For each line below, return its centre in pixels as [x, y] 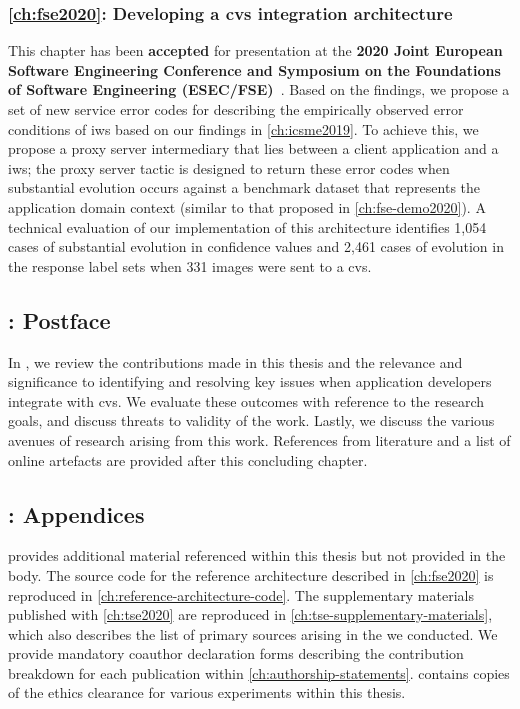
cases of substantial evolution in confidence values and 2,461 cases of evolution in [256, 246]
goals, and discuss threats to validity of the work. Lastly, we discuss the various [251, 420]
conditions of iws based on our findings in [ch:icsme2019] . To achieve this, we [243, 128]
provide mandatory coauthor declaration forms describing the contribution [236, 653]
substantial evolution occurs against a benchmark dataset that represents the [244, 187]
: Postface [59, 319]
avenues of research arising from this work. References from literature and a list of [259, 439]
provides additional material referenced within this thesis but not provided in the [257, 555]
